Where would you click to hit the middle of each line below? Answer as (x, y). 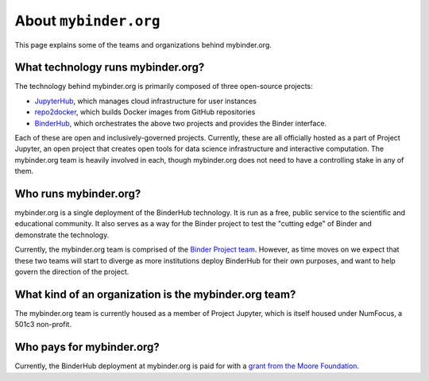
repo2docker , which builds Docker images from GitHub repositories (145, 112)
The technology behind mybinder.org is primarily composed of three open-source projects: (164, 87)
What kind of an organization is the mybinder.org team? (155, 294)
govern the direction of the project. (72, 272)
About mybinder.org (87, 21)
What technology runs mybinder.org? (110, 67)
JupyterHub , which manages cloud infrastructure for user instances (146, 101)
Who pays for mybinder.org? (87, 347)
